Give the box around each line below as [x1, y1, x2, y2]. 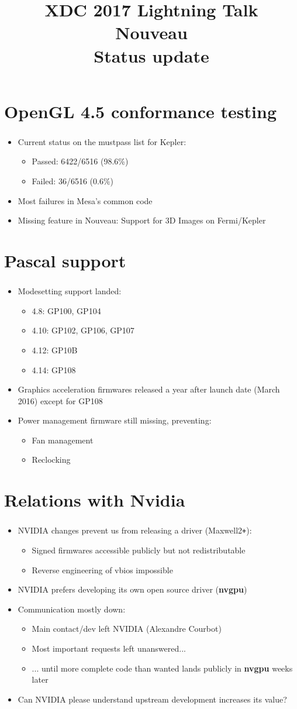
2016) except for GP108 [18, 394, 103, 407]
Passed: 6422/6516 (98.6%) [32, 155, 129, 167]
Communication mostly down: [18, 603, 126, 615]
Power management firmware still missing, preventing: [18, 414, 212, 426]
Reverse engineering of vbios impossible [32, 563, 173, 576]
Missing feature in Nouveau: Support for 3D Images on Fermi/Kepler [18, 214, 266, 226]
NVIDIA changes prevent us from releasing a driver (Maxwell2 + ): [18, 524, 252, 536]
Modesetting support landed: [18, 285, 122, 297]
